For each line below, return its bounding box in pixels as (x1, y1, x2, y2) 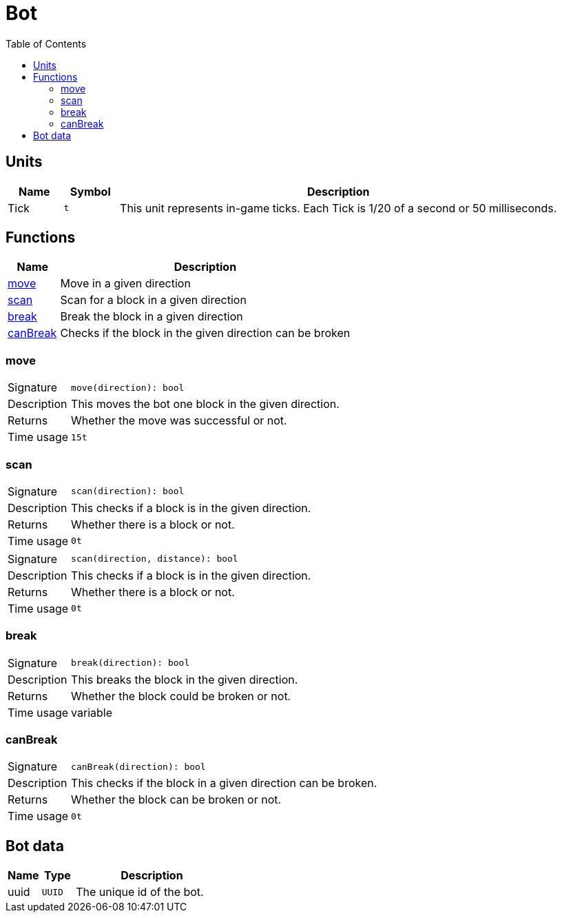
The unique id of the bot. (76, 885, 204, 899)
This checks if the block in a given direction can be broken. (71, 776, 377, 790)
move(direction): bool (71, 382, 185, 393)
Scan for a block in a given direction (60, 293, 247, 307)
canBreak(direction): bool (71, 761, 206, 772)
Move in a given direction (60, 276, 191, 291)
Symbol (70, 184, 111, 198)
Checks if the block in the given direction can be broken (60, 326, 351, 340)
